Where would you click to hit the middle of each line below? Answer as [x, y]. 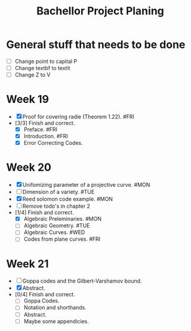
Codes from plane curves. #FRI [62, 239]
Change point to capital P [46, 61]
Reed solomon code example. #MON [68, 199]
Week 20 [29, 167]
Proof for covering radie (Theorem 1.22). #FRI [78, 117]
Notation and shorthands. [55, 308]
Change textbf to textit [42, 68]
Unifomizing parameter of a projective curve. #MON [86, 185]
